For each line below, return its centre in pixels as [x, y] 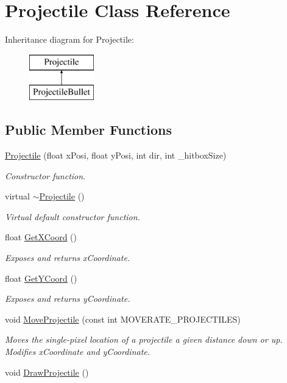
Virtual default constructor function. [73, 216]
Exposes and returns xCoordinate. [68, 258]
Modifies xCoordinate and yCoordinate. [78, 352]
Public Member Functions [88, 130]
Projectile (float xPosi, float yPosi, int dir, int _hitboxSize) [116, 155]
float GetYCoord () [41, 278]
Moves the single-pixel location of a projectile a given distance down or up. [144, 339]
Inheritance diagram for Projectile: [69, 39]
